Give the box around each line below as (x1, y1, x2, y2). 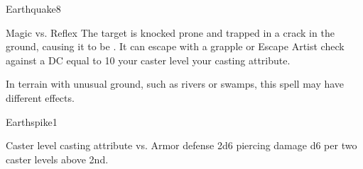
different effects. (6, 90, 75, 105)
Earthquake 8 (6, 1, 61, 16)
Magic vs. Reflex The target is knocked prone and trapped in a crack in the (6, 25, 335, 40)
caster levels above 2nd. (6, 151, 109, 166)
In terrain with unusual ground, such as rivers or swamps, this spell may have (6, 76, 345, 91)
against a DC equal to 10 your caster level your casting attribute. (6, 52, 291, 67)
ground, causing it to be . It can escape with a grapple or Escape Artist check (6, 39, 345, 54)
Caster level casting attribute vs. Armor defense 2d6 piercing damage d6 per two (6, 138, 357, 153)
